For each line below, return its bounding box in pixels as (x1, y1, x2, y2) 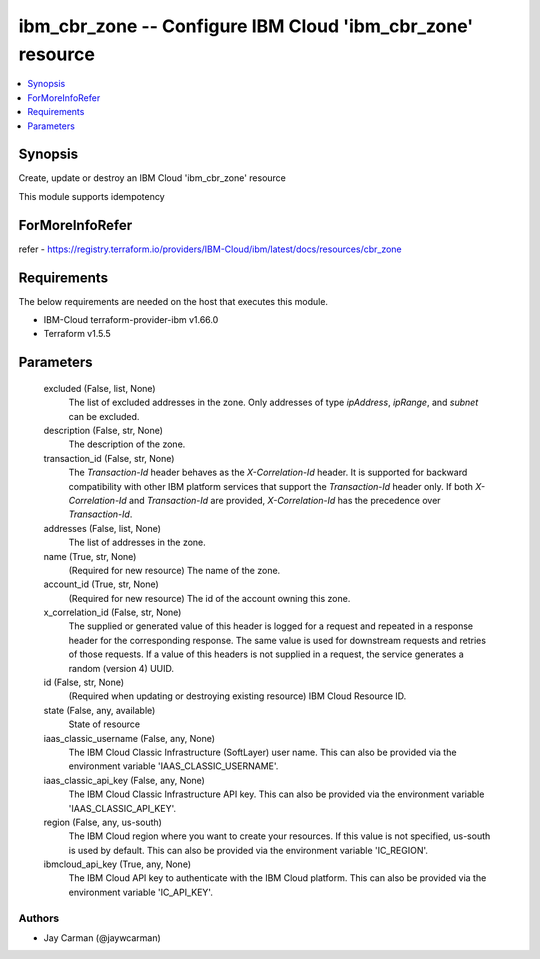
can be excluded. (68, 410, 140, 422)
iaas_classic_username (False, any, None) (43, 732, 215, 744)
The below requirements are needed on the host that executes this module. (18, 295, 329, 307)
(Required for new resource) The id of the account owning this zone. (68, 592, 351, 604)
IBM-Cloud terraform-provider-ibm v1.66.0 (43, 314, 219, 326)
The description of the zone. (68, 438, 186, 450)
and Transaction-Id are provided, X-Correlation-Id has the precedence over (128, 494, 441, 506)
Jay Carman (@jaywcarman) (43, 932, 162, 944)
